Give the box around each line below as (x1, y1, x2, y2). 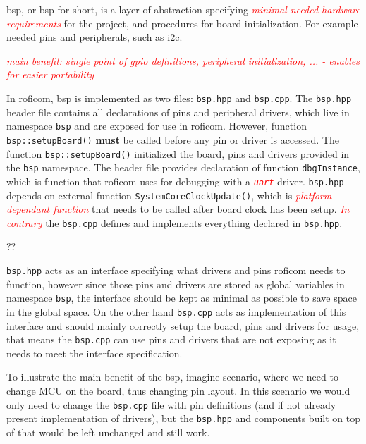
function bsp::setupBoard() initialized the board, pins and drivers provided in (6, 146, 350, 161)
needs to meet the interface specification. (6, 345, 183, 360)
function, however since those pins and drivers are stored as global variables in (6, 276, 345, 291)
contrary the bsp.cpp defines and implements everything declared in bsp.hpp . (6, 215, 343, 230)
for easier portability (6, 67, 94, 82)
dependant (6, 202, 50, 216)
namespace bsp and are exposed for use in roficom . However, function (6, 118, 307, 133)
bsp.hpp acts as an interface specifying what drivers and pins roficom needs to (6, 263, 346, 277)
